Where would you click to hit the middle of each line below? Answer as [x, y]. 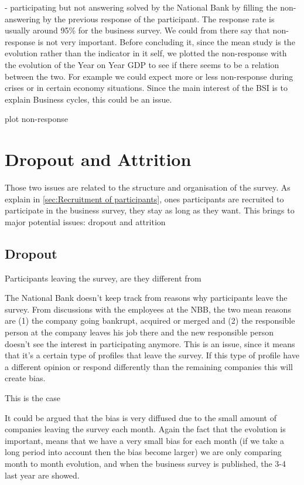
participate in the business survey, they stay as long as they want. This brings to [150, 210]
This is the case [33, 397]
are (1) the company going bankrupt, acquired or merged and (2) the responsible [150, 320]
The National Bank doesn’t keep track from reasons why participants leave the [146, 298]
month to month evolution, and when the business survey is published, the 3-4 [146, 463]
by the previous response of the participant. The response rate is [159, 18]
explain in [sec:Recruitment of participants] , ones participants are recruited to [144, 199]
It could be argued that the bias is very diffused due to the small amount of [141, 417]
